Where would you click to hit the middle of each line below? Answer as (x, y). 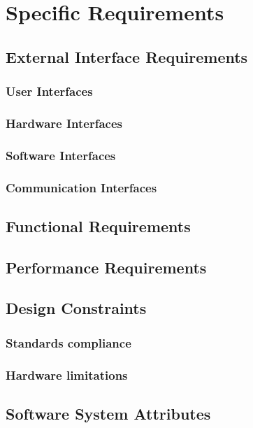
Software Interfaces (61, 155)
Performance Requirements (106, 267)
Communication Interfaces (81, 187)
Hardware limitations (67, 374)
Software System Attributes (108, 413)
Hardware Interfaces (64, 123)
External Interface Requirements (127, 56)
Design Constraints (76, 308)
